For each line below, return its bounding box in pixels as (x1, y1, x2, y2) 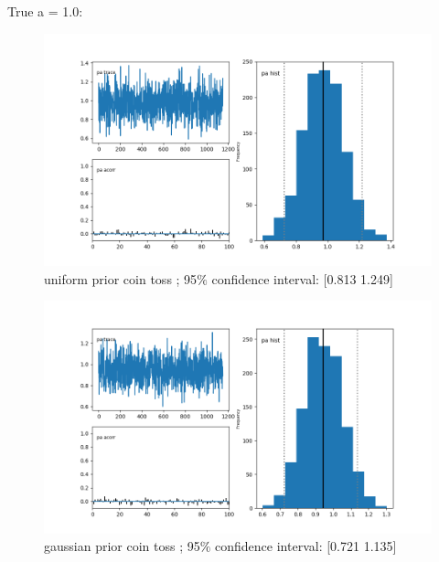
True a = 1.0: (7, 2, 83, 20)
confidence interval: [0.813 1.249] (211, 269, 393, 288)
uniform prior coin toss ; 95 (44, 269, 198, 288)
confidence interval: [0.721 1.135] (215, 536, 397, 556)
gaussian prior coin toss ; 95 (44, 536, 200, 556)
